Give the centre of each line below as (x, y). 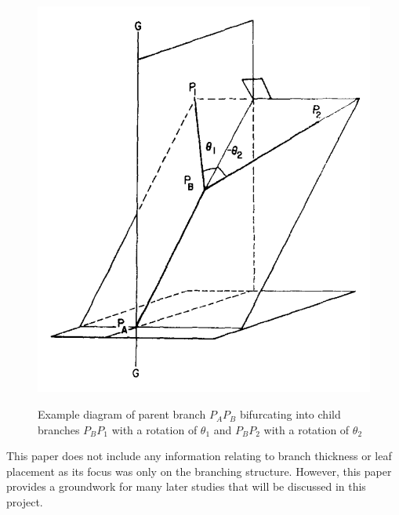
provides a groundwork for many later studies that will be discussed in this (186, 486)
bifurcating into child (290, 414)
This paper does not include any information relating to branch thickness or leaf (199, 456)
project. (25, 502)
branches (59, 429)
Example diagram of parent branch (122, 414)
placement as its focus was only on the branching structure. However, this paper (199, 471)
